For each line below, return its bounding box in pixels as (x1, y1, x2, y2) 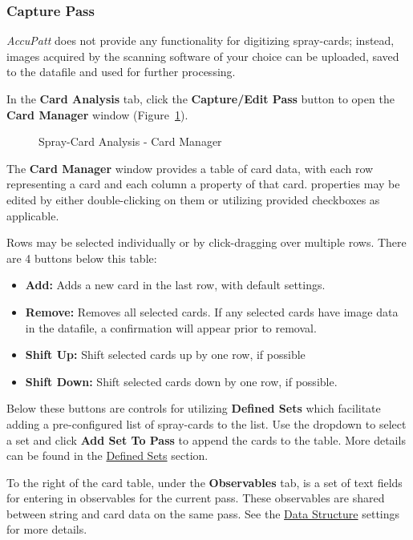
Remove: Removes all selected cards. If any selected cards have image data (25, 303, 399, 320)
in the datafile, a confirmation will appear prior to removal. (25, 319, 317, 336)
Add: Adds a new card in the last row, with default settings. (25, 276, 326, 293)
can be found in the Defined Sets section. (6, 447, 209, 464)
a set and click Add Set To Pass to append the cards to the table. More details (6, 431, 406, 448)
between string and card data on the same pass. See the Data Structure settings (6, 505, 400, 522)
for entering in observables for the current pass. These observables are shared (6, 490, 385, 506)
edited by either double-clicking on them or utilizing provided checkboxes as (6, 191, 380, 208)
